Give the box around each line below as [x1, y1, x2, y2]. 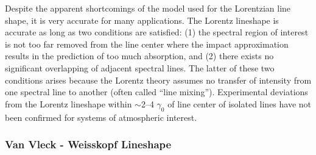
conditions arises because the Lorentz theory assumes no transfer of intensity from [5, 73, 312, 86]
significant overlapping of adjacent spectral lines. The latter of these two [5, 61, 275, 74]
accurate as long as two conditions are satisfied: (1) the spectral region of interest [5, 26, 309, 38]
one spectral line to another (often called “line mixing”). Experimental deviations [5, 85, 308, 98]
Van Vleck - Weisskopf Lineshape [5, 137, 172, 152]
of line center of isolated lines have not [167, 97, 312, 110]
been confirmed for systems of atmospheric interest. [5, 110, 197, 123]
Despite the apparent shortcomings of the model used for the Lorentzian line [5, 2, 291, 14]
